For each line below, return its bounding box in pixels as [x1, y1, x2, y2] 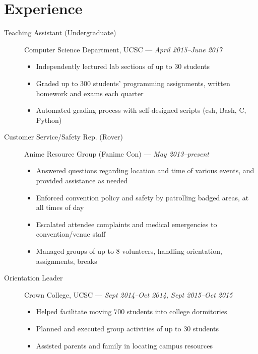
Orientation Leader [4, 272, 63, 283]
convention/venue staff [36, 229, 106, 239]
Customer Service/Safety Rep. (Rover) [4, 131, 123, 142]
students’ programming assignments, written [93, 78, 230, 88]
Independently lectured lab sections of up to [36, 61, 172, 72]
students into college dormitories [126, 306, 227, 317]
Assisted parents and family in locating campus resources [36, 340, 213, 350]
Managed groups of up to [36, 246, 114, 256]
